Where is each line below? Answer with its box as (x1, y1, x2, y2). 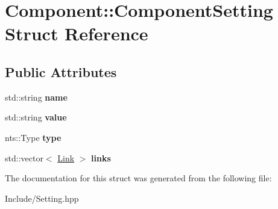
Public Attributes (5, 62, 117, 81)
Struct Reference (5, 21, 148, 46)
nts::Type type (5, 131, 62, 143)
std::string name (5, 90, 68, 103)
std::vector (5, 151, 43, 164)
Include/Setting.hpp (5, 192, 79, 204)
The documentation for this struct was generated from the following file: (5, 172, 272, 184)
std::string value (5, 111, 67, 123)
